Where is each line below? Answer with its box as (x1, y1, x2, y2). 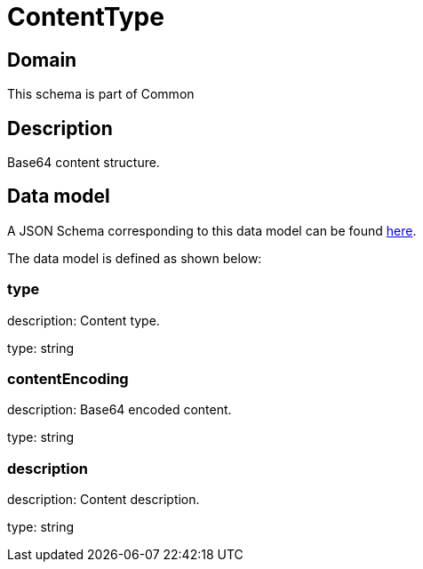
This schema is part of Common (7, 86, 195, 102)
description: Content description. (7, 492, 200, 508)
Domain (7, 48, 77, 71)
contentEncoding (7, 369, 129, 388)
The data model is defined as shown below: (7, 250, 262, 266)
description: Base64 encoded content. (7, 402, 232, 418)
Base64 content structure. (7, 155, 160, 171)
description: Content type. (7, 312, 160, 328)
